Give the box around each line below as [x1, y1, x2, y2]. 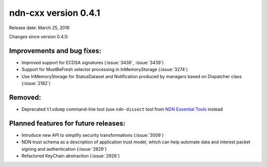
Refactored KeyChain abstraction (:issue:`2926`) [21, 153, 120, 159]
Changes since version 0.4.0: [9, 34, 69, 40]
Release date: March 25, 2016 [9, 25, 70, 31]
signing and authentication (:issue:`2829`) [21, 146, 107, 152]
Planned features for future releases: [9, 119, 126, 127]
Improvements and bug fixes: [9, 46, 101, 55]
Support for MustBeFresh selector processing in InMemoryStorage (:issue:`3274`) [21, 67, 188, 73]
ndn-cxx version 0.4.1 [9, 7, 100, 18]
